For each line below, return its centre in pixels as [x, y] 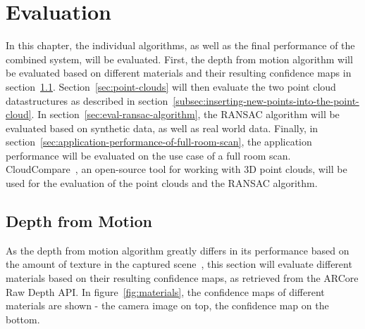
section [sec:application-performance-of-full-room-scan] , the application [159, 142]
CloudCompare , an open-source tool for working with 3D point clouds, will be [177, 169]
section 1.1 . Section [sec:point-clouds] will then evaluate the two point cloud [171, 86]
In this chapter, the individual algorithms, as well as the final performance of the [180, 45]
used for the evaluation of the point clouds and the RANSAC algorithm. [162, 183]
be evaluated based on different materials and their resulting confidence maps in [179, 73]
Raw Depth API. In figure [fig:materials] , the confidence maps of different [165, 291]
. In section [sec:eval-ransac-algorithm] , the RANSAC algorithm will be [185, 114]
